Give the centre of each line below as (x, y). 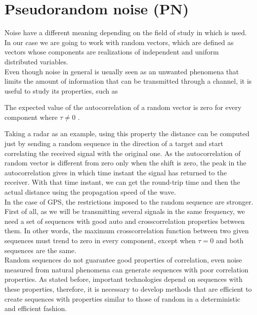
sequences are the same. (41, 250)
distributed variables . (36, 61)
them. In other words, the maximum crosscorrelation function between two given (127, 231)
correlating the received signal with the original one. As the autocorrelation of (123, 153)
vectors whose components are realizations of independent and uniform (112, 52)
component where (31, 117)
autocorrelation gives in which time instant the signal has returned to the (116, 172)
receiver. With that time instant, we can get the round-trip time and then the (122, 182)
